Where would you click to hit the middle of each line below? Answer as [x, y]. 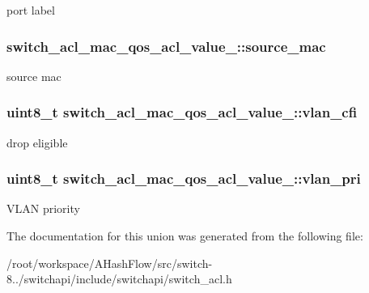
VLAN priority [43, 208]
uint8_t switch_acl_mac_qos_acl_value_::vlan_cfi [182, 112]
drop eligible [37, 142]
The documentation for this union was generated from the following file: [185, 236]
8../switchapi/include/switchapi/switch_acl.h [119, 279]
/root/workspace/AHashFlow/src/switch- [110, 263]
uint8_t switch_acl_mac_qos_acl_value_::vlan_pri [184, 178]
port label [31, 10]
